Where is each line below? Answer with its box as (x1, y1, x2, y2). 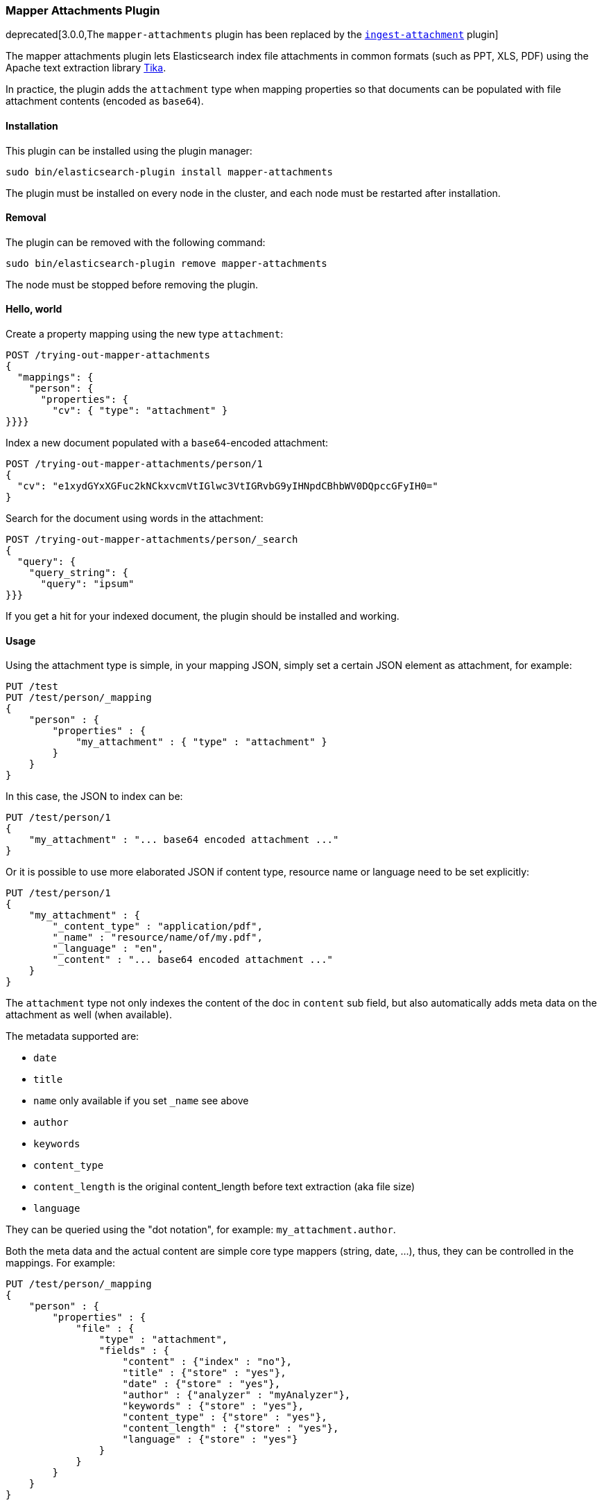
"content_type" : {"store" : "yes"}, (122, 1411, 327, 1423)
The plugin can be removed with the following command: (6, 236, 266, 248)
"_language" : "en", (52, 943, 164, 955)
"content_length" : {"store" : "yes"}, (122, 1423, 339, 1434)
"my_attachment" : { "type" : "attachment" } (76, 736, 327, 748)
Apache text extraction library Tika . (6, 62, 166, 74)
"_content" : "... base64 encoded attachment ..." (52, 954, 334, 966)
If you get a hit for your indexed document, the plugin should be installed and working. (6, 610, 399, 623)
